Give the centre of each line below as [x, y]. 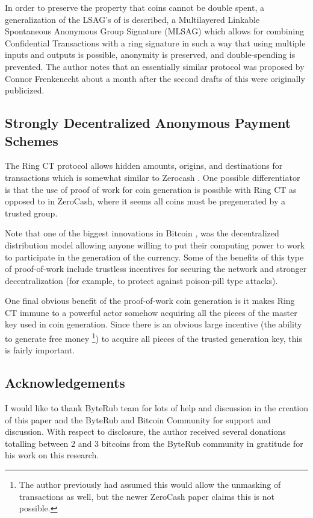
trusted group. [31, 213]
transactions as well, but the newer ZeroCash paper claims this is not [147, 496]
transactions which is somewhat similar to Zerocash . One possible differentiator [153, 177]
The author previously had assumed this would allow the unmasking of [150, 485]
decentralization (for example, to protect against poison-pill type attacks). [141, 280]
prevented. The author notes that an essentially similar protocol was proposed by [155, 66]
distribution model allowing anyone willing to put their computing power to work [155, 245]
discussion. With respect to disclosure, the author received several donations [145, 431]
